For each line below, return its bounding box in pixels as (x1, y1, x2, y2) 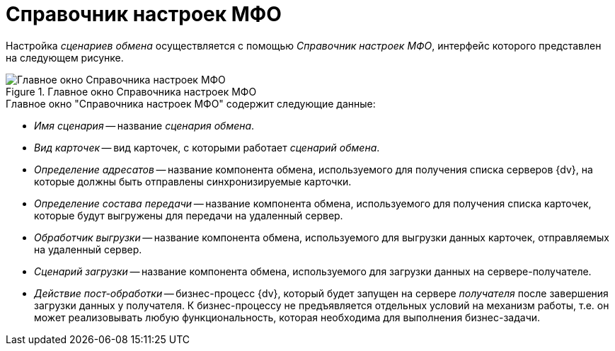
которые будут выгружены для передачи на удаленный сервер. (34, 209, 343, 221)
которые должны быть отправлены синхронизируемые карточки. (34, 175, 352, 188)
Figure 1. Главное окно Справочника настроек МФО (6, 85, 257, 98)
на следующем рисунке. (6, 51, 124, 64)
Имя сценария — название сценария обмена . (34, 119, 255, 132)
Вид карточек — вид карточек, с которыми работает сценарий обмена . (34, 141, 380, 154)
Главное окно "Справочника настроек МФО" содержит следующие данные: (6, 97, 376, 110)
